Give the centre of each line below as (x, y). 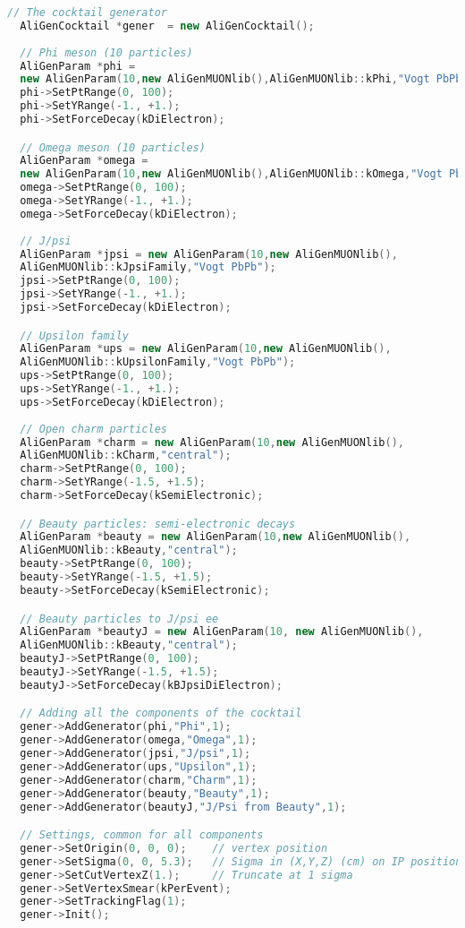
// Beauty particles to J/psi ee (119, 619)
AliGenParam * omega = (84, 161)
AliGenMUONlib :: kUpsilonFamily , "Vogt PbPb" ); (158, 362)
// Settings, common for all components (142, 835)
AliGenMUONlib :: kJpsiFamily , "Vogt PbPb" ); (148, 267)
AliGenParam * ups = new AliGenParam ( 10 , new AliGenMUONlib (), (206, 349)
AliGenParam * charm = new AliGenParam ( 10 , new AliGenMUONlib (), (212, 442)
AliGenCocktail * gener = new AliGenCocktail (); (167, 26)
